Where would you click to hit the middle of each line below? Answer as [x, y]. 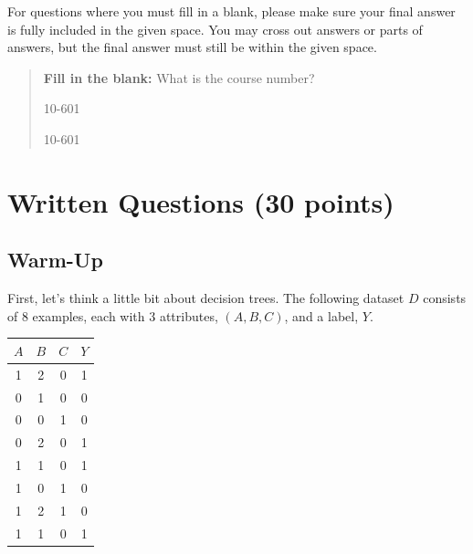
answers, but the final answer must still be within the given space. [192, 47]
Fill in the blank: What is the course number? [179, 77]
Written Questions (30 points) [201, 201]
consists [445, 298]
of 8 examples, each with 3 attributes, [113, 315]
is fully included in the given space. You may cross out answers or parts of [215, 29]
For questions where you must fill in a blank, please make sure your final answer [231, 11]
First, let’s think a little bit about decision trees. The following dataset [206, 298]
